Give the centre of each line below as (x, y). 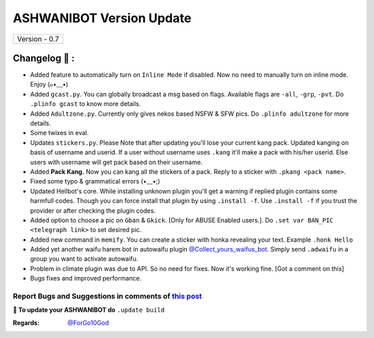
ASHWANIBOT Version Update (102, 18)
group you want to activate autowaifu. (84, 259)
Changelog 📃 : (44, 58)
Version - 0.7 (38, 39)
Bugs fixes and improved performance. (86, 278)
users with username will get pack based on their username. (116, 162)
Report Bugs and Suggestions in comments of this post (107, 296)
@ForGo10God (88, 323)
